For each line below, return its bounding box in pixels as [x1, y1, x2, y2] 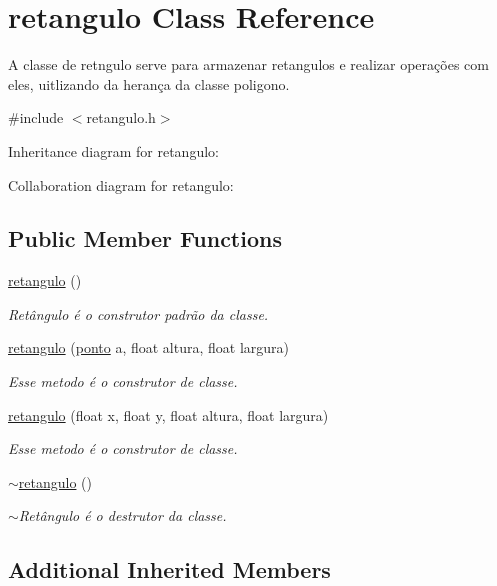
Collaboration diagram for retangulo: [8, 174, 234, 195]
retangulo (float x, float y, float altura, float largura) [8, 404, 329, 425]
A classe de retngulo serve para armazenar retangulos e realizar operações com [8, 54, 489, 75]
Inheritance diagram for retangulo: [8, 140, 219, 161]
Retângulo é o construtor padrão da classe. [8, 303, 269, 324]
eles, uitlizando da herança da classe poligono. [8, 73, 290, 94]
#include [8, 107, 64, 128]
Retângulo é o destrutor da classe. [18, 505, 227, 526]
